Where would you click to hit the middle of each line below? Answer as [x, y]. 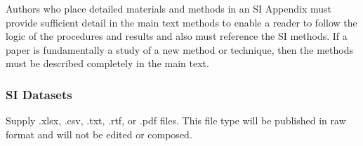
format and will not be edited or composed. [99, 134]
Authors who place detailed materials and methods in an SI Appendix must [169, 8]
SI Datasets [39, 94]
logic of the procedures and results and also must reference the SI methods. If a [177, 36]
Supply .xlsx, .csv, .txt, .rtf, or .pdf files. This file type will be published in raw [176, 121]
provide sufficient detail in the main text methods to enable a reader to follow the [181, 22]
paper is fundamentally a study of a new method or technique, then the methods [179, 49]
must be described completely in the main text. [107, 63]
